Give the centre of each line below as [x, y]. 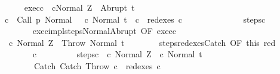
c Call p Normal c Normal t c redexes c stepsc [135, 19]
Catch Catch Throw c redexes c [97, 65]
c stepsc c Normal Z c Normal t [117, 54]
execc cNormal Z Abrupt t [79, 7]
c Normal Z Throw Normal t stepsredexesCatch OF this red [142, 42]
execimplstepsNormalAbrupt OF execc [104, 31]
